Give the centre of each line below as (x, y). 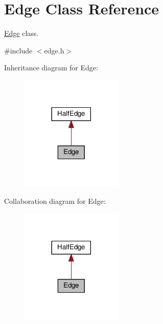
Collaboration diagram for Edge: (55, 201)
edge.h (54, 50)
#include (18, 50)
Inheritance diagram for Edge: (51, 68)
